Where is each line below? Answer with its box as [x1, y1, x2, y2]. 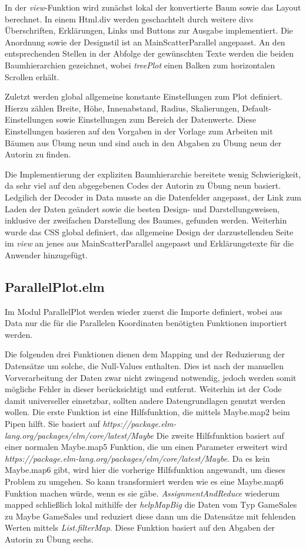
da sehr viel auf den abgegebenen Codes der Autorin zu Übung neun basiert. [5, 179, 281, 192]
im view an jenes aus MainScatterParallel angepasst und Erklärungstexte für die [5, 237, 294, 249]
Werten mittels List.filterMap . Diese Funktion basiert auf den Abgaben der [5, 521, 275, 534]
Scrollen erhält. [5, 70, 59, 83]
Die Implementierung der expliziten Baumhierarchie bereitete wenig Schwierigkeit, [5, 167, 301, 180]
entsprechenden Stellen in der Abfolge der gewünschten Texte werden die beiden [5, 47, 294, 60]
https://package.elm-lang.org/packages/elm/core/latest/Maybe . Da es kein [5, 452, 270, 464]
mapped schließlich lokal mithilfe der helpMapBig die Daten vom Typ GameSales [5, 498, 297, 511]
